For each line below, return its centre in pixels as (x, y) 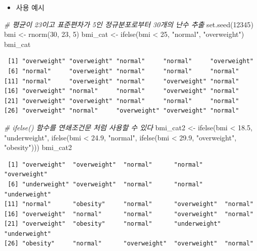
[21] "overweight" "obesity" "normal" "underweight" (113, 224)
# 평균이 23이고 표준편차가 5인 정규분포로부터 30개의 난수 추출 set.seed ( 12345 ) (129, 24)
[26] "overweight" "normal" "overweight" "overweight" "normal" (122, 111)
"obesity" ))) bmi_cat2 (38, 147)
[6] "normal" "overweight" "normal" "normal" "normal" (123, 71)
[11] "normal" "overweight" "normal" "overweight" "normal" (122, 81)
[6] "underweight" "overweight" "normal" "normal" (105, 184)
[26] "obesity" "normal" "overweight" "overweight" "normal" (129, 244)
